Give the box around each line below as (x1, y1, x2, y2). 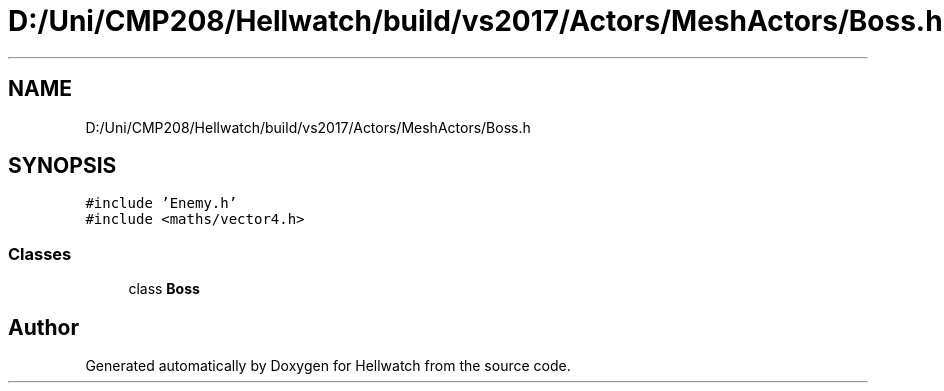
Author (8, 314, 79, 340)
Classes (8, 243, 72, 264)
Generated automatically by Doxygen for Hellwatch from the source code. (85, 357, 571, 375)
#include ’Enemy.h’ (85, 195, 238, 212)
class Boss (128, 280, 200, 298)
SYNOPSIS (8, 153, 117, 179)
